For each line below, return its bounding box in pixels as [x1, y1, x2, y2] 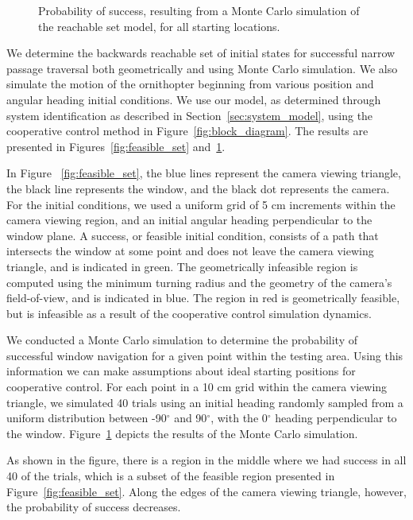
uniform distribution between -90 [6, 409, 167, 426]
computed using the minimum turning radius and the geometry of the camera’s [6, 274, 392, 290]
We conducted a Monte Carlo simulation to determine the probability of [6, 332, 357, 348]
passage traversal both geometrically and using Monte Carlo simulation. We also [6, 60, 398, 76]
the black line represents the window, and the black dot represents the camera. [6, 180, 390, 196]
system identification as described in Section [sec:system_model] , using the [6, 107, 373, 123]
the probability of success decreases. [6, 499, 181, 515]
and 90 [174, 409, 207, 426]
